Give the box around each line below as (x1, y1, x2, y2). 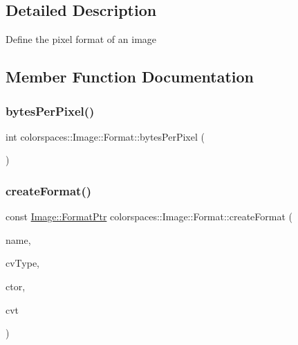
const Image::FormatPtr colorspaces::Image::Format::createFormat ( (6, 209, 293, 224)
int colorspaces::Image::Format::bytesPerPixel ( (6, 129, 205, 143)
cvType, (6, 256, 39, 270)
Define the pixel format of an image (6, 32, 157, 46)
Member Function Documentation (6, 66, 254, 87)
